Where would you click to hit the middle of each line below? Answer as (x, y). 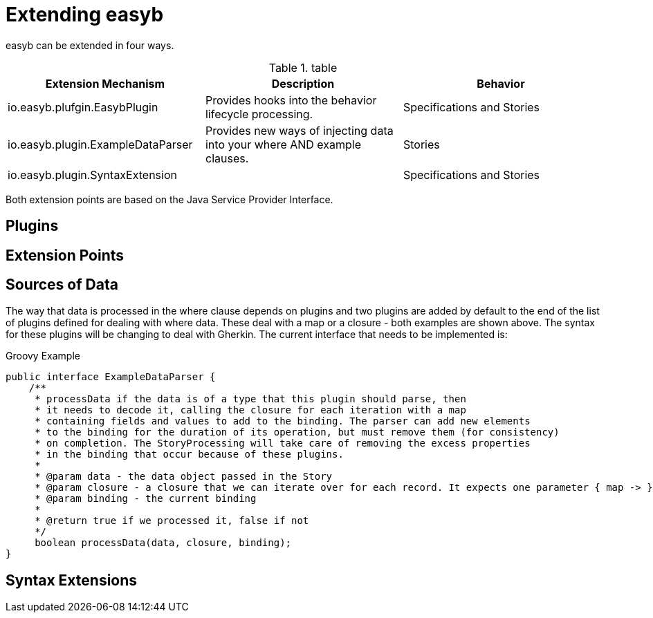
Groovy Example (43, 356)
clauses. (227, 158)
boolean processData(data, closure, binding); (163, 543)
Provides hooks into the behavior (291, 100)
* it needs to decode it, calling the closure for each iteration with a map (250, 410)
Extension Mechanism (105, 83)
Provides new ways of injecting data (299, 130)
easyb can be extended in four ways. (90, 45)
